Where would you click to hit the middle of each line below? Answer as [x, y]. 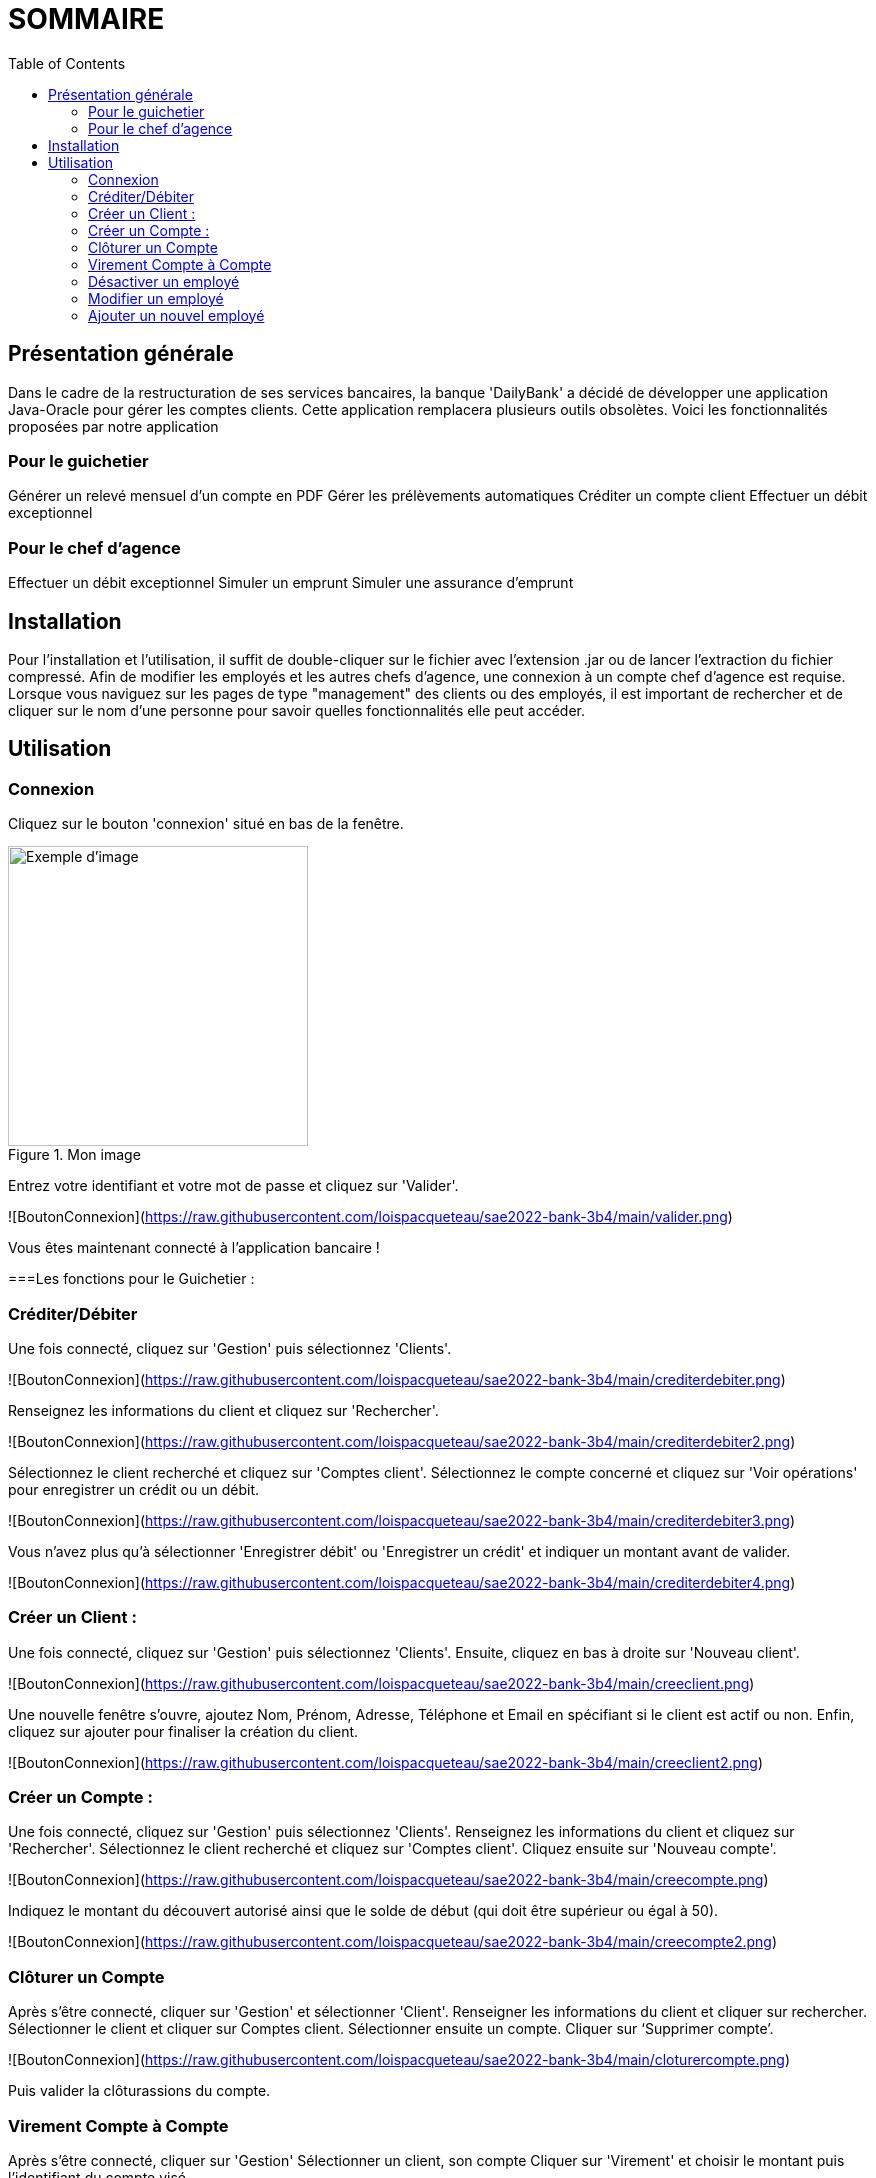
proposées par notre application [113, 426]
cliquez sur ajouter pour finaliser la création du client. [183, 1731]
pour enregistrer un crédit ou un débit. [134, 1489]
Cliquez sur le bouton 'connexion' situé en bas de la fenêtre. [206, 824]
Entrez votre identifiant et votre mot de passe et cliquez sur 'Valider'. [233, 1186]
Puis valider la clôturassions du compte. [139, 2091]
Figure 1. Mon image [74, 1155]
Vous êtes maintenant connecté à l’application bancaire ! [194, 1248]
